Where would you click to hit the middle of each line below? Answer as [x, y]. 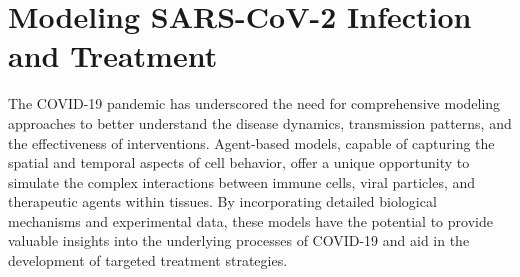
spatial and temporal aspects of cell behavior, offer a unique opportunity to [239, 162]
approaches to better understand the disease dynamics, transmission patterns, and [260, 122]
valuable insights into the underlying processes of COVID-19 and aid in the [239, 240]
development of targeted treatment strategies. [148, 260]
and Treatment [113, 55]
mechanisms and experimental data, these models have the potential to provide [250, 220]
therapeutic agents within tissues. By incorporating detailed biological [222, 201]
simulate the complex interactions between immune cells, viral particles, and [242, 181]
